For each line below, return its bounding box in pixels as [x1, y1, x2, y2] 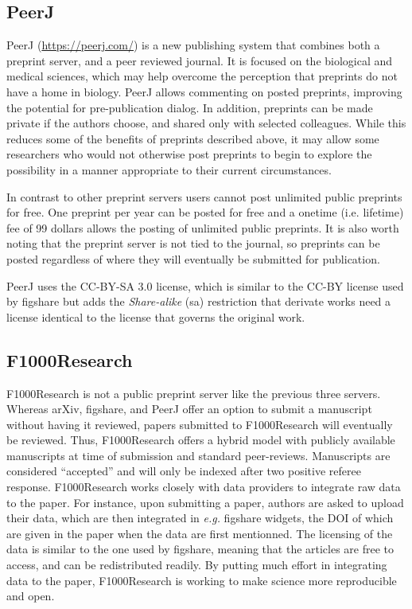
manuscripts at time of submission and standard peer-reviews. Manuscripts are [6, 447, 391, 463]
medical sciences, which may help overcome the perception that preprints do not [6, 68, 398, 84]
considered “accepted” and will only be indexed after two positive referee [6, 463, 361, 479]
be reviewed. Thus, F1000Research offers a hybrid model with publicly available [6, 431, 395, 448]
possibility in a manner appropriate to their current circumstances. [6, 161, 332, 178]
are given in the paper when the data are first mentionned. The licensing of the [6, 525, 393, 541]
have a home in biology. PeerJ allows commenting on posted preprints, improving [6, 83, 402, 100]
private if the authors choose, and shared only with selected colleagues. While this [6, 115, 406, 131]
